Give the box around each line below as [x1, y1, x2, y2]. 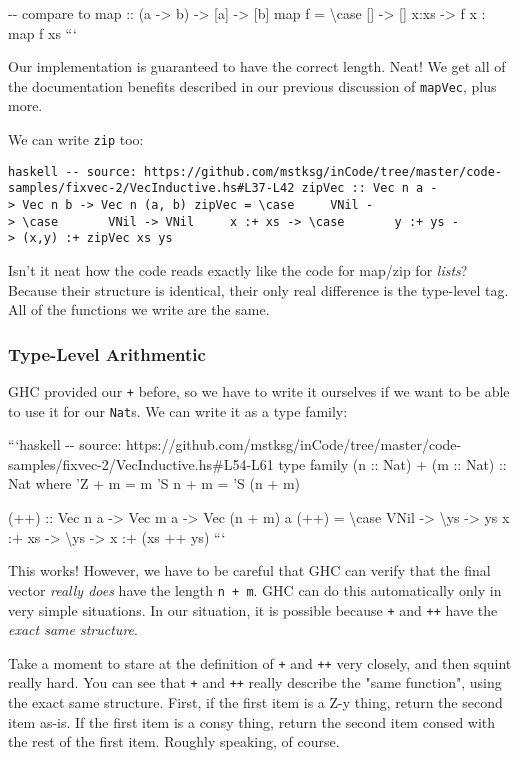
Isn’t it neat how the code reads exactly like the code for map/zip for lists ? [8, 259, 468, 280]
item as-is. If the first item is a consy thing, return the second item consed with [8, 711, 496, 732]
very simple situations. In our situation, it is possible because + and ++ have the [8, 599, 498, 620]
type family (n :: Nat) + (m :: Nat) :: [278, 453, 507, 474]
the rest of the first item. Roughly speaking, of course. [8, 731, 340, 752]
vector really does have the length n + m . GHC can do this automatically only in [8, 579, 502, 600]
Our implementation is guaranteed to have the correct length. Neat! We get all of [8, 56, 506, 77]
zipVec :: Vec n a [301, 181, 424, 196]
